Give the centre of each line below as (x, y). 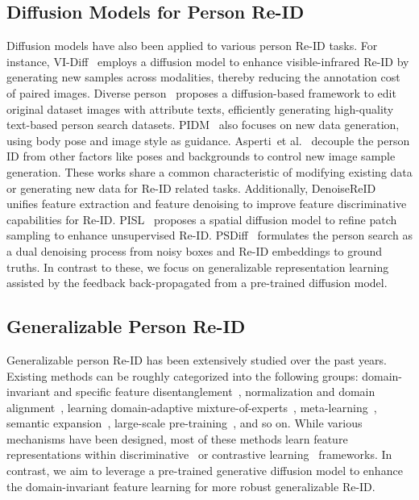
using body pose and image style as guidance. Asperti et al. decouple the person (208, 140)
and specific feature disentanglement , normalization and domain (214, 392)
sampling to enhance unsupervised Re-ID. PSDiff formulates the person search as (209, 235)
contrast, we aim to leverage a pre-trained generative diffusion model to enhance (205, 471)
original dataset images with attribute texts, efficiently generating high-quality (200, 108)
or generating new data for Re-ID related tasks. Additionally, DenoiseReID (191, 187)
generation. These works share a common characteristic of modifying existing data (209, 171)
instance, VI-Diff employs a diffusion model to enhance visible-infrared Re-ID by (208, 61)
